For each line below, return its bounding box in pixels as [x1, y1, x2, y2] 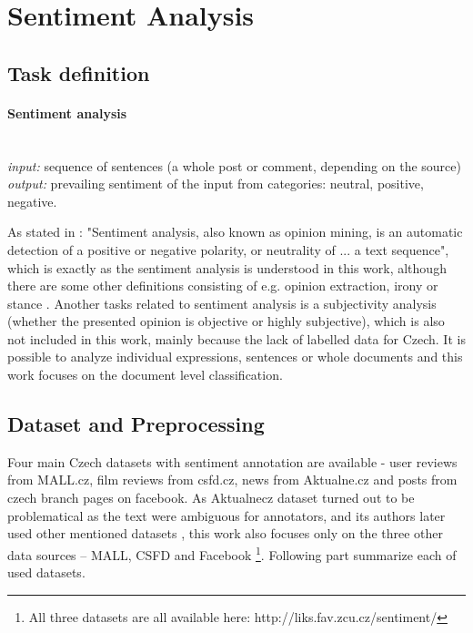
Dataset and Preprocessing [7, 410, 265, 438]
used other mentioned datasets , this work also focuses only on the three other [7, 524, 443, 543]
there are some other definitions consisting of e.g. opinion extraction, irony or [7, 276, 438, 295]
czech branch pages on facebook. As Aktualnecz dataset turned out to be [7, 488, 415, 507]
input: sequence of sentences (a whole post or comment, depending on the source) [7, 156, 461, 175]
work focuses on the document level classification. [7, 365, 283, 384]
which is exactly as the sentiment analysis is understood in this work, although [7, 258, 447, 277]
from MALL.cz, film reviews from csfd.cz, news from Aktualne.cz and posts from [7, 470, 458, 489]
